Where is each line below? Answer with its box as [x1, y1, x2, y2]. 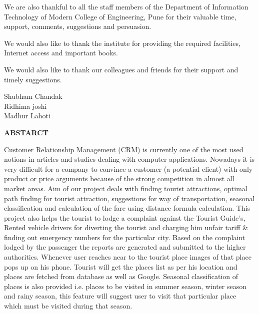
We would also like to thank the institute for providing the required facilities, [4, 37, 240, 48]
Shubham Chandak [4, 91, 62, 101]
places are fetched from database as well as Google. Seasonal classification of [4, 271, 238, 282]
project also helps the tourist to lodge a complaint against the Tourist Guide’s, [4, 212, 245, 223]
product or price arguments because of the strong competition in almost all [4, 173, 234, 184]
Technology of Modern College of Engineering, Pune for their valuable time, [4, 11, 236, 21]
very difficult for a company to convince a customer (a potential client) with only [4, 163, 253, 174]
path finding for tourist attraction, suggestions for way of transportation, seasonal [4, 193, 255, 203]
